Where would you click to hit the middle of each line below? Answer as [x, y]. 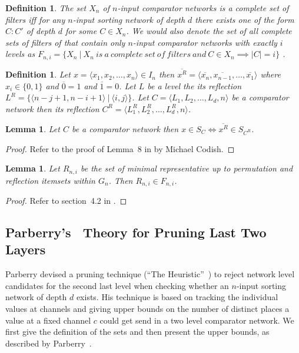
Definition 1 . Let [38, 74]
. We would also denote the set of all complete [209, 31]
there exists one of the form [245, 19]
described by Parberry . [49, 343]
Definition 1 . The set [46, 8]
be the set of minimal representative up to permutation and [187, 168]
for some [81, 31]
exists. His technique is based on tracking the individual [177, 297]
